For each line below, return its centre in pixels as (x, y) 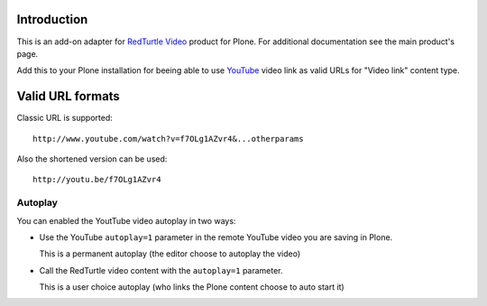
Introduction (52, 19)
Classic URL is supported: (64, 118)
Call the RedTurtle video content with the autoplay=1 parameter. (161, 270)
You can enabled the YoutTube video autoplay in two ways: (126, 220)
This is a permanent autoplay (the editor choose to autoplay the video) (170, 254)
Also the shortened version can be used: (92, 159)
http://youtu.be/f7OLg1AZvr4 (97, 180)
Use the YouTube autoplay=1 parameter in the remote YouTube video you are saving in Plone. (216, 237)
